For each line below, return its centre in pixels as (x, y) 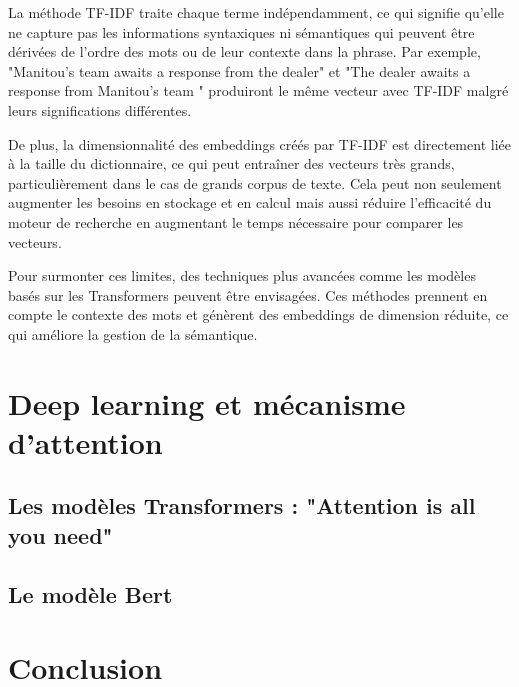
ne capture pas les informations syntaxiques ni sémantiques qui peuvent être (241, 31)
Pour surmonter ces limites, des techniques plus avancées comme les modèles (242, 275)
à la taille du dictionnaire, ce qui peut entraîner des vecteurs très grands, (231, 163)
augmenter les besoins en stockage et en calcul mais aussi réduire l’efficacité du (250, 202)
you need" (60, 534)
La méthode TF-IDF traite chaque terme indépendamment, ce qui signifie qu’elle (256, 12)
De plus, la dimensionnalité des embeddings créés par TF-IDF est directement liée (259, 143)
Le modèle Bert (90, 593)
